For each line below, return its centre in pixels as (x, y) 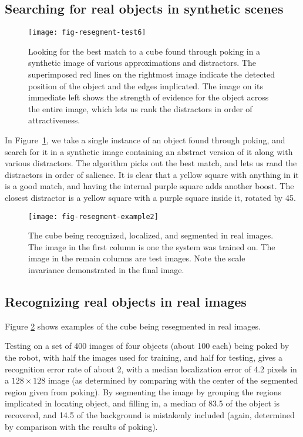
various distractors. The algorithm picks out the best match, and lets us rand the (151, 163)
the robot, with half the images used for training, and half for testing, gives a (144, 357)
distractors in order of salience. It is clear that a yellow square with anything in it (152, 174)
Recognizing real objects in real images (126, 301)
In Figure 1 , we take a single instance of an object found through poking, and (145, 140)
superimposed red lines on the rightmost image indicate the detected (152, 74)
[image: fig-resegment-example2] (93, 216)
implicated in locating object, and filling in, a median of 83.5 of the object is (142, 403)
